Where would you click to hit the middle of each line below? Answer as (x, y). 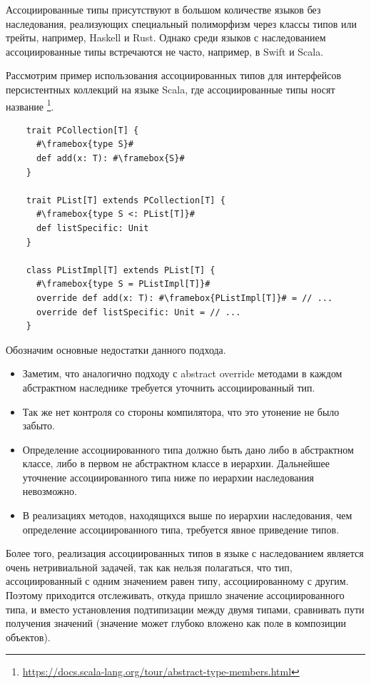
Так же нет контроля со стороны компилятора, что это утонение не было (181, 411)
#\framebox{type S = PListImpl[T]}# (123, 284)
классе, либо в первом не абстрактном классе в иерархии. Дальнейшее (176, 463)
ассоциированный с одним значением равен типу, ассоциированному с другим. (177, 581)
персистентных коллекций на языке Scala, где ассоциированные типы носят (171, 89)
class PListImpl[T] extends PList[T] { (121, 270)
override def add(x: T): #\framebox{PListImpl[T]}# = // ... (184, 298)
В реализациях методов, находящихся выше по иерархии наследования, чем (187, 515)
